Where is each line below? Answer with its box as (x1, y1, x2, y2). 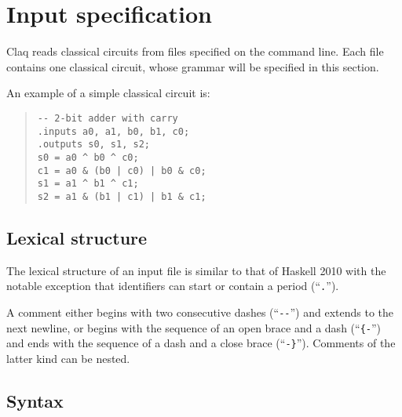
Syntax (6, 388, 64, 412)
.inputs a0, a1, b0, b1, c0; (37, 125, 190, 137)
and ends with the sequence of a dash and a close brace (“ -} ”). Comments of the (6, 335, 396, 351)
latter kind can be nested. (6, 350, 130, 366)
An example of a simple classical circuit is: (6, 85, 210, 101)
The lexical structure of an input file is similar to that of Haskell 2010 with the (6, 262, 386, 278)
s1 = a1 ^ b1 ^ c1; (37, 178, 139, 190)
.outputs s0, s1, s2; (37, 139, 150, 150)
